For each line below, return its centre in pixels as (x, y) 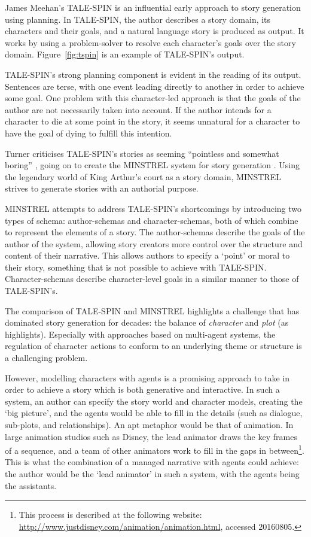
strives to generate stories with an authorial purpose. (102, 188)
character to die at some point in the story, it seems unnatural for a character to (153, 121)
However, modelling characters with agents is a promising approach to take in (147, 377)
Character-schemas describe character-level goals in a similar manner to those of (152, 279)
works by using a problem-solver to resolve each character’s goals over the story (150, 42)
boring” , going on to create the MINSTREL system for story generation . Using (153, 165)
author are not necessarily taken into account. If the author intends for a (138, 109)
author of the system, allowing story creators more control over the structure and (154, 243)
